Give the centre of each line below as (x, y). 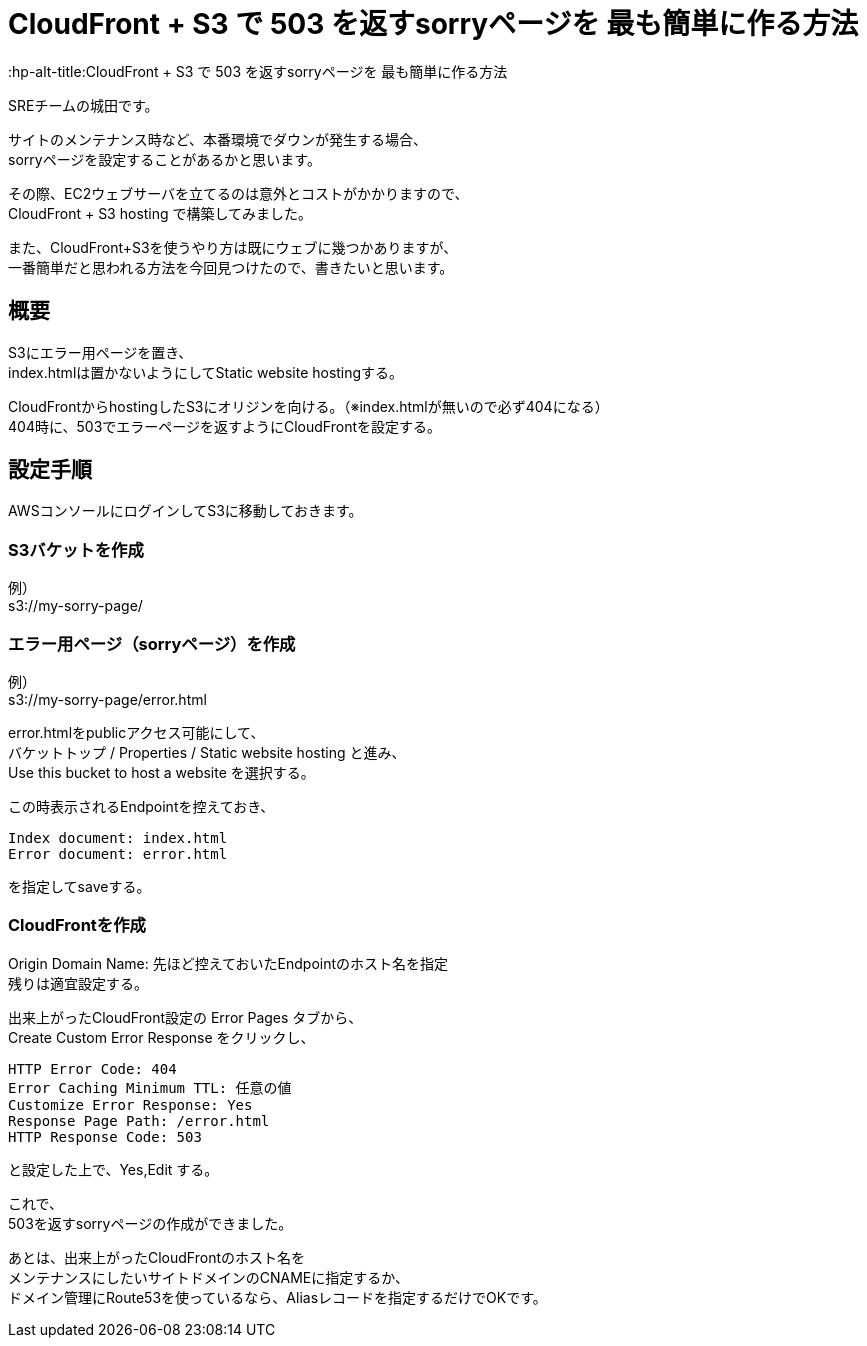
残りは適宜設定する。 (78, 983)
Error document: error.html (118, 853)
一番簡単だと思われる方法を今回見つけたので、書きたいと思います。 (231, 267)
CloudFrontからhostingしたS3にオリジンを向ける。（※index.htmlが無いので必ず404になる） (308, 406)
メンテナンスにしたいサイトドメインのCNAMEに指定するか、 (208, 1277)
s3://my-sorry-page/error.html (107, 699)
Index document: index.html (118, 837)
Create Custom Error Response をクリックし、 (161, 1037)
